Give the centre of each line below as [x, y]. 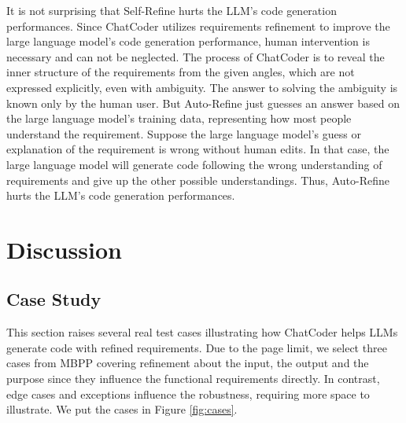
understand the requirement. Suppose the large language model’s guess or [184, 133]
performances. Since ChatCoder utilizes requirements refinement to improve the [198, 26]
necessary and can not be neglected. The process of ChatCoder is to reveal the [196, 56]
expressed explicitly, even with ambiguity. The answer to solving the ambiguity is [202, 87]
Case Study [54, 299]
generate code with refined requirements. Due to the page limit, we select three [197, 347]
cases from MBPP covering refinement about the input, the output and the [188, 363]
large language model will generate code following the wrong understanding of [194, 164]
